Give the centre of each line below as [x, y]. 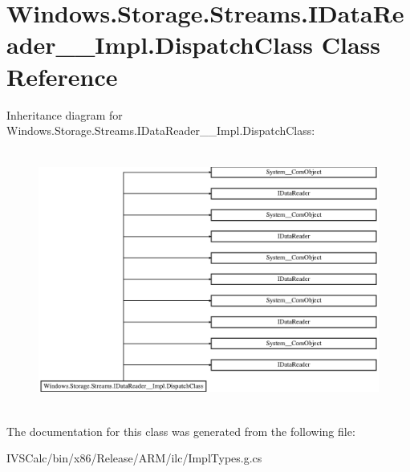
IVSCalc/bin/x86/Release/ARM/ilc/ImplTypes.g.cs [134, 458]
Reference [62, 76]
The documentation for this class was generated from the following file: [181, 431]
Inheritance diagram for [65, 114]
